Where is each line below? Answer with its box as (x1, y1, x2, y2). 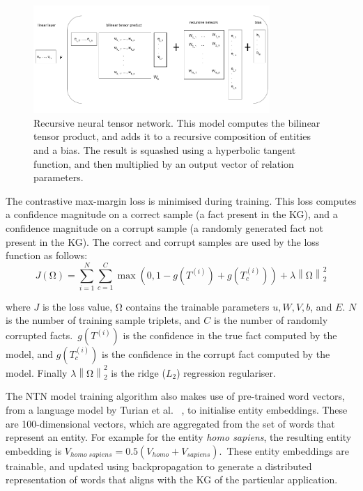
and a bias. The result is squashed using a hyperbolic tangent (33, 142, 296, 157)
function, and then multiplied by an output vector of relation (33, 156, 294, 171)
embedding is (6, 443, 62, 458)
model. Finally (6, 365, 68, 380)
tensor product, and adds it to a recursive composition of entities (33, 129, 311, 143)
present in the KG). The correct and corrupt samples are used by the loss (6, 234, 320, 249)
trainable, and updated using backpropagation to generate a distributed (6, 458, 312, 473)
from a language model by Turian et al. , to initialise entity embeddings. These (6, 402, 348, 416)
